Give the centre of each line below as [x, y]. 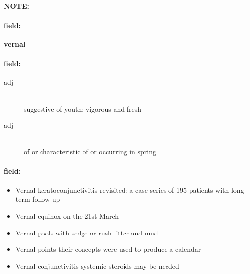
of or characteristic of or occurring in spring [90, 151]
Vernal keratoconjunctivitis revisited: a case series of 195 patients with [122, 189]
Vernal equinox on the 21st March [67, 215]
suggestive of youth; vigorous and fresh [83, 108]
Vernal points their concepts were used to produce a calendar [108, 249]
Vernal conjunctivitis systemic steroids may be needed [97, 265]
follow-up [46, 199]
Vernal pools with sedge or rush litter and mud [87, 232]
